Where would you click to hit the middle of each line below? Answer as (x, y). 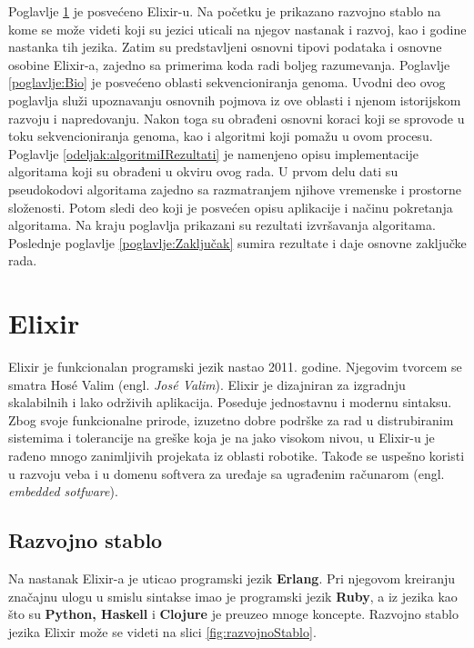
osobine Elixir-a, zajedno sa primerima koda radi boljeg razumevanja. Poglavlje (229, 64)
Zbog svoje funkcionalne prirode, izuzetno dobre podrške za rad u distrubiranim (231, 419)
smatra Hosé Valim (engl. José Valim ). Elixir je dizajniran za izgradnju (207, 384)
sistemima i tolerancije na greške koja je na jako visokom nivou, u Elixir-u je (222, 438)
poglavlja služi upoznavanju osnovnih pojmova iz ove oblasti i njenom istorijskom (235, 100)
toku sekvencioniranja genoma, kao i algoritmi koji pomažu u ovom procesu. (221, 136)
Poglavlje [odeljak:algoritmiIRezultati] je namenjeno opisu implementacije (213, 153)
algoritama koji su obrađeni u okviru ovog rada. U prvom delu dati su (203, 171)
